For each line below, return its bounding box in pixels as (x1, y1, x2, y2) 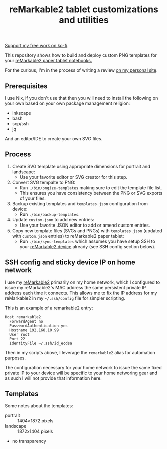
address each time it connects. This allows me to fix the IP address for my (5, 290, 157, 296)
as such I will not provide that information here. (5, 375, 102, 381)
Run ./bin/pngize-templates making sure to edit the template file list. (19, 184, 162, 191)
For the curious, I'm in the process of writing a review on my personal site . (5, 67, 158, 73)
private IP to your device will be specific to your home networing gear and (5, 370, 157, 376)
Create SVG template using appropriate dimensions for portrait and (12, 163, 151, 169)
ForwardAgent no (9, 319, 43, 324)
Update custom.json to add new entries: (12, 216, 95, 222)
